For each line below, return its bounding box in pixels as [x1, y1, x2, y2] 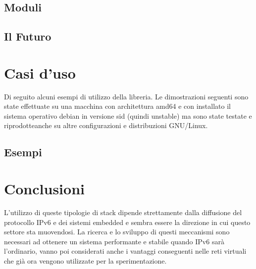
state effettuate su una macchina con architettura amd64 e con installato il [4, 101, 231, 111]
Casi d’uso [4, 62, 76, 83]
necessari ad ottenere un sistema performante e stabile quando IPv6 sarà [4, 236, 224, 246]
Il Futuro [4, 29, 51, 44]
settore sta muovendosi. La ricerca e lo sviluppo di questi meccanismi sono [4, 226, 230, 237]
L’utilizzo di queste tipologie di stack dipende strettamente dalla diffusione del [4, 207, 242, 217]
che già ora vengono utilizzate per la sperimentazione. [4, 255, 167, 266]
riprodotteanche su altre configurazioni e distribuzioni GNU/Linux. [4, 120, 208, 131]
